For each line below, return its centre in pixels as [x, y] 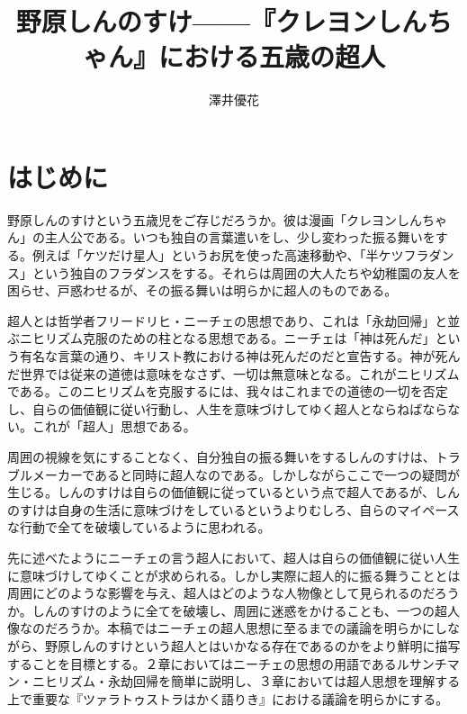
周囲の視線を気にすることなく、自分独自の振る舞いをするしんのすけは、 [221, 456]
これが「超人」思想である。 [114, 426]
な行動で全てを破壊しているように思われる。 [139, 527]
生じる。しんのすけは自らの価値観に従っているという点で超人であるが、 [221, 492]
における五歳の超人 [271, 56]
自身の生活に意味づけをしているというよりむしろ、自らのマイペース [258, 509]
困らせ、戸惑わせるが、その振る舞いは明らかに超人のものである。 [202, 290]
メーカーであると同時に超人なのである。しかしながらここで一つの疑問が [246, 474]
